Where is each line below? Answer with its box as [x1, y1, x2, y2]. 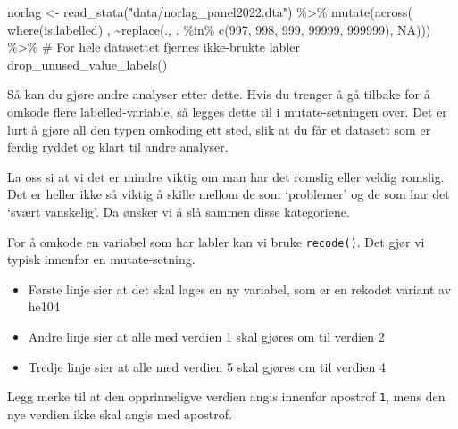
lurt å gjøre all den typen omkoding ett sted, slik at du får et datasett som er [7, 120, 431, 138]
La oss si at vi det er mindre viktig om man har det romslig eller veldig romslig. [7, 167, 445, 186]
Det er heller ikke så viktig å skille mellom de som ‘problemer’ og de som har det [7, 185, 450, 203]
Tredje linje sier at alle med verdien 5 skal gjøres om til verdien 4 [28, 357, 386, 375]
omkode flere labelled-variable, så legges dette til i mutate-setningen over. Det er [7, 102, 447, 120]
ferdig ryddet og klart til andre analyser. [7, 137, 229, 156]
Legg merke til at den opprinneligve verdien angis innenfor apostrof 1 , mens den [7, 387, 446, 406]
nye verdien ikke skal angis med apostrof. [7, 404, 232, 423]
